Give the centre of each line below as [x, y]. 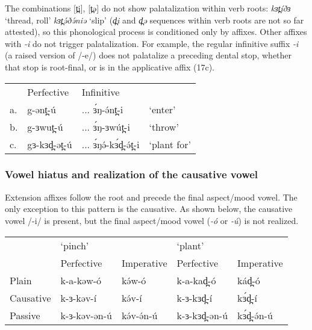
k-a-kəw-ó [81, 280]
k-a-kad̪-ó [196, 280]
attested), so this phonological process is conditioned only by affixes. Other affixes [156, 32]
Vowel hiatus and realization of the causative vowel [132, 174]
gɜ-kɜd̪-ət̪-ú [50, 144]
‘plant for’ [170, 144]
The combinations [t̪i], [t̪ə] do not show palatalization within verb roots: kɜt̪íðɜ [148, 8]
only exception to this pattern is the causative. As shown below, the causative [149, 209]
